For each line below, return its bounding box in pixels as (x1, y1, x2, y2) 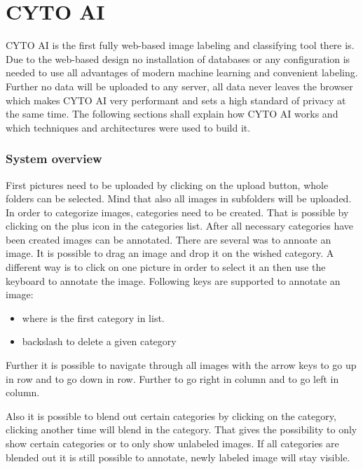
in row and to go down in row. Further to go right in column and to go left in (6, 371, 339, 386)
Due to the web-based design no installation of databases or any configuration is (6, 51, 350, 66)
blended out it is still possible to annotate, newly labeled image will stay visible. (6, 449, 350, 464)
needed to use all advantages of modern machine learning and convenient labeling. (6, 65, 358, 80)
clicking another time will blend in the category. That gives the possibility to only (6, 422, 357, 437)
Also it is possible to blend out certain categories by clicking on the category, (6, 408, 336, 423)
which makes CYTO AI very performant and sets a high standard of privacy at (6, 92, 346, 107)
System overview (6, 150, 102, 167)
